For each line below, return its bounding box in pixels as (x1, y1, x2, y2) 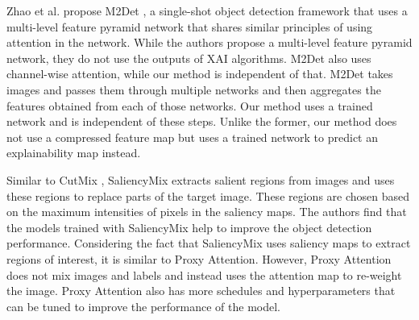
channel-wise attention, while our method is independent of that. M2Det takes (6, 65, 393, 82)
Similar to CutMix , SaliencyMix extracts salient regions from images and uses (6, 171, 395, 188)
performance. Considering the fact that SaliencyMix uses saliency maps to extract (6, 235, 411, 251)
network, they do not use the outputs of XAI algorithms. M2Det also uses (6, 49, 371, 66)
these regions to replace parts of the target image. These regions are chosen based (6, 187, 410, 204)
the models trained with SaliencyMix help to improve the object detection (6, 218, 372, 235)
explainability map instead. (6, 144, 141, 161)
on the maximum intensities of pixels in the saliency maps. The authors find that (6, 203, 407, 220)
